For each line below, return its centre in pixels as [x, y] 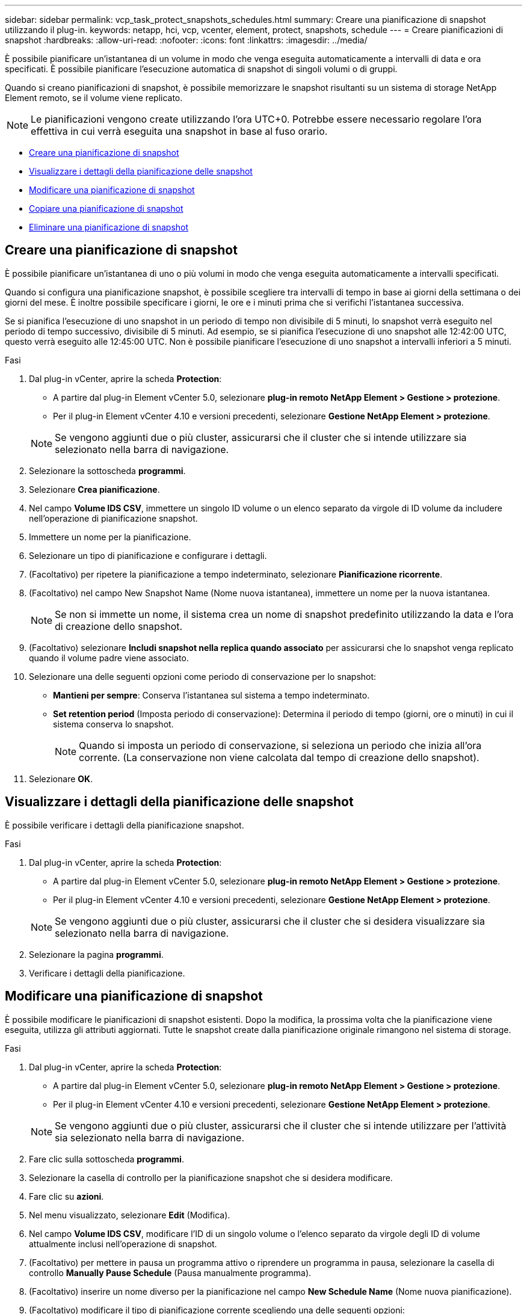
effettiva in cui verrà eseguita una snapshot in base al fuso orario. [179, 131]
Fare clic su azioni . [66, 1196]
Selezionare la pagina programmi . [96, 954]
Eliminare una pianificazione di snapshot [109, 227]
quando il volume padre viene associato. [109, 658]
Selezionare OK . [61, 779]
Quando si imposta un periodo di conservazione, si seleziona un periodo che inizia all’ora [280, 745]
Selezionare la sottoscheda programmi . [107, 470]
